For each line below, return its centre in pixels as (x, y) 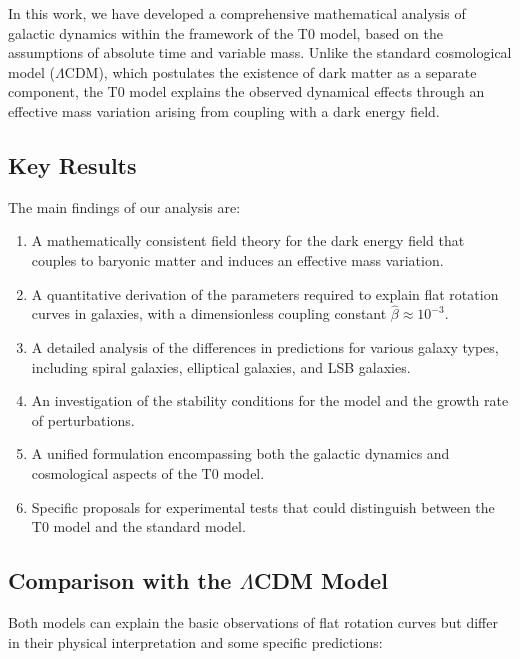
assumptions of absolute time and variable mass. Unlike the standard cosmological (260, 52)
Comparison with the (120, 580)
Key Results (72, 164)
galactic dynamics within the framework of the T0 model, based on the (225, 32)
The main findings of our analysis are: (124, 206)
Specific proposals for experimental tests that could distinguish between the (263, 506)
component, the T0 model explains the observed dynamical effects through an (246, 91)
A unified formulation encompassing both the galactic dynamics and (240, 453)
